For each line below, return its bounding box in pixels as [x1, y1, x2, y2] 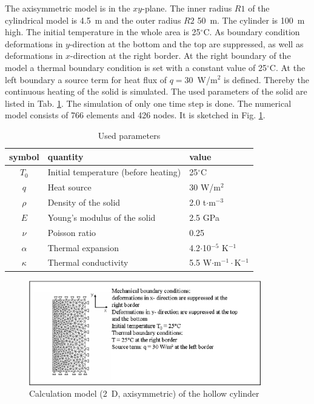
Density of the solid [47, 196, 121, 209]
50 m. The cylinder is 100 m [197, 13, 305, 26]
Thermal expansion [47, 241, 119, 254]
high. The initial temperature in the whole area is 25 [5, 25, 201, 38]
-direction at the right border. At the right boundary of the [70, 49, 291, 62]
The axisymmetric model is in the [5, 2, 130, 14]
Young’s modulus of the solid [47, 210, 156, 223]
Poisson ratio [47, 226, 96, 238]
